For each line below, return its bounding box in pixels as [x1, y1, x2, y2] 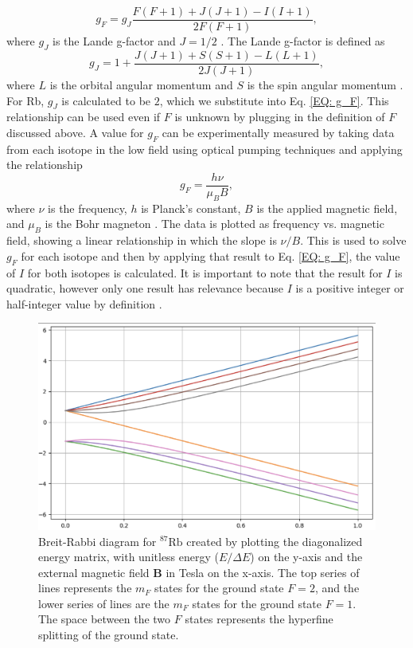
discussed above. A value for [6, 124, 144, 140]
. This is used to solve [300, 232, 407, 249]
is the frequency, [48, 199, 127, 216]
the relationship [6, 156, 83, 173]
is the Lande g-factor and [53, 33, 176, 49]
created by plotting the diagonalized [186, 532, 363, 549]
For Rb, [6, 92, 45, 108]
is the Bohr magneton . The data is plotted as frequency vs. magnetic [45, 215, 384, 232]
